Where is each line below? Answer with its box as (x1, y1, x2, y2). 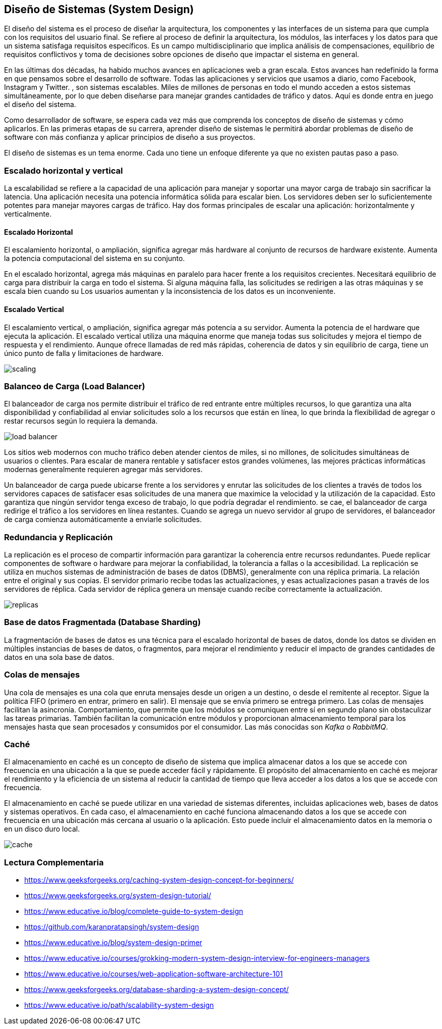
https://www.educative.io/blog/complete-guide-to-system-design (24, 907, 243, 916)
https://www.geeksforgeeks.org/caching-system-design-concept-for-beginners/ (24, 876, 294, 885)
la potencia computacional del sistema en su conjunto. (4, 254, 185, 263)
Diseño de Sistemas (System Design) (4, 3, 194, 16)
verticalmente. (4, 210, 52, 219)
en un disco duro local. (4, 825, 80, 834)
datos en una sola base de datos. (4, 652, 114, 661)
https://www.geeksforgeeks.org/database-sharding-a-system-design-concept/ (24, 985, 289, 994)
